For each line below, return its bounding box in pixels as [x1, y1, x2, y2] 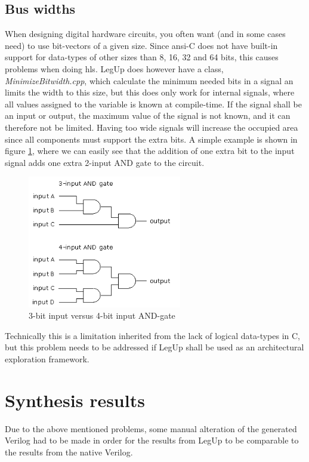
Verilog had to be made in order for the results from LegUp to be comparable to [5, 434, 299, 446]
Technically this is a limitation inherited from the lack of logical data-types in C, [5, 329, 300, 341]
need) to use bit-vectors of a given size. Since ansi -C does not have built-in [5, 39, 278, 51]
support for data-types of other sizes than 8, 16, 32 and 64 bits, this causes [5, 51, 279, 63]
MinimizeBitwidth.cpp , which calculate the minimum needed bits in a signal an [5, 74, 293, 87]
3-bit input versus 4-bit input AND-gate [29, 309, 175, 322]
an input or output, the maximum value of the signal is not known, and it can [5, 109, 291, 122]
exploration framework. [5, 353, 89, 365]
